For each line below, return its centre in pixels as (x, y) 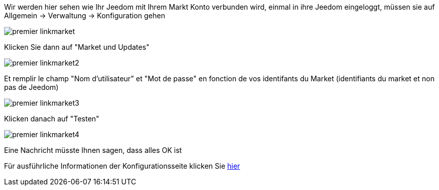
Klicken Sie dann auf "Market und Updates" (77, 47)
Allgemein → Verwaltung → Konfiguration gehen (85, 15)
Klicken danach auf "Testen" (52, 119)
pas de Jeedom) (32, 87)
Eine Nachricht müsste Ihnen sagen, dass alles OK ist (93, 150)
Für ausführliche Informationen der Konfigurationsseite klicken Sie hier (122, 166)
